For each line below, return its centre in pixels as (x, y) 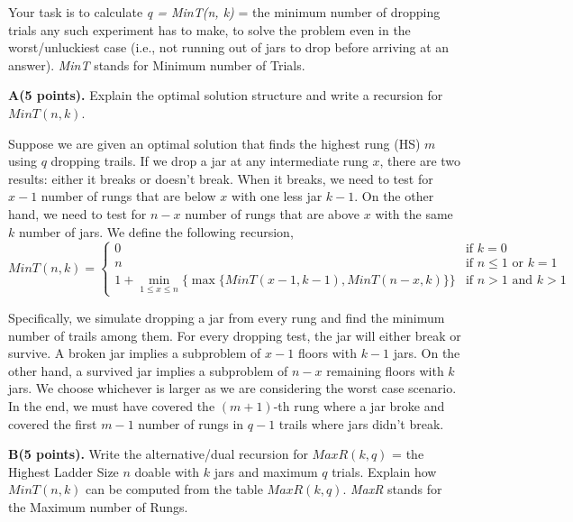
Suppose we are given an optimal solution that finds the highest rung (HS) (214, 143)
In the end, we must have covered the (112, 405)
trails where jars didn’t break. (361, 423)
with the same (414, 213)
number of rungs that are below (128, 196)
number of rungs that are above (273, 213)
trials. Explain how (384, 471)
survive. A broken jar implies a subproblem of (135, 353)
